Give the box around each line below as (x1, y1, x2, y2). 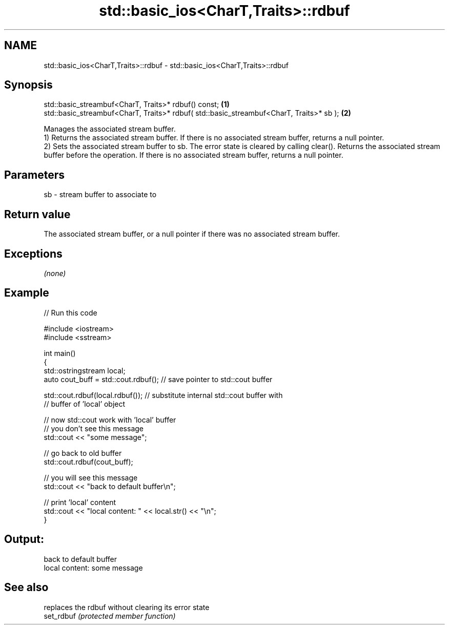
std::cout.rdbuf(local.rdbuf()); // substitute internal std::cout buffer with (44, 390, 283, 400)
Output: (4, 533, 44, 546)
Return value (4, 207, 71, 221)
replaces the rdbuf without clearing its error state (44, 602, 210, 612)
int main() (44, 348, 76, 358)
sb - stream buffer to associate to (44, 190, 157, 199)
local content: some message (44, 563, 143, 572)
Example (4, 286, 49, 300)
